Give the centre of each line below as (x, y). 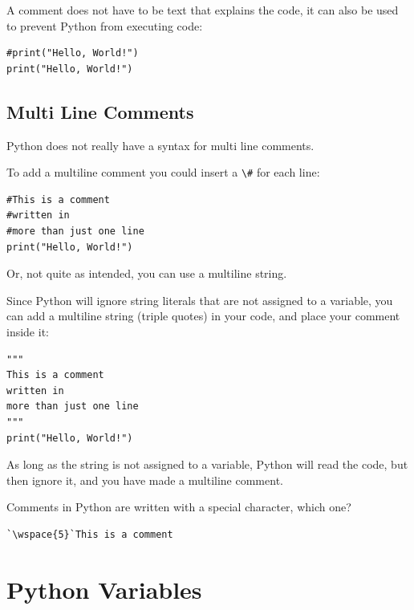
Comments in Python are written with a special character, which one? (179, 507)
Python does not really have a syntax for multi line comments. (160, 145)
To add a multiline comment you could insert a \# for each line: (163, 172)
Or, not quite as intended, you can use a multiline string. (147, 273)
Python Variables (104, 589)
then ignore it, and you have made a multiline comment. (145, 480)
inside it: (28, 331)
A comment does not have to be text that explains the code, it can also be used (203, 10)
